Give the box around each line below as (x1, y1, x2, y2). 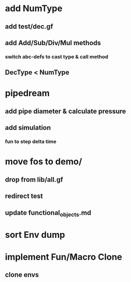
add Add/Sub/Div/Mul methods (5, 38, 101, 47)
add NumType (5, 3, 63, 14)
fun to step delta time (5, 138, 57, 145)
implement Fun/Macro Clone (5, 251, 122, 263)
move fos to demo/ (5, 156, 82, 167)
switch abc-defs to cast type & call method (5, 53, 108, 60)
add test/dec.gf (5, 22, 53, 31)
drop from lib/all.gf (5, 176, 63, 184)
